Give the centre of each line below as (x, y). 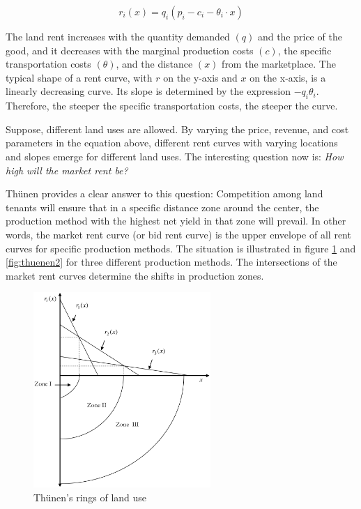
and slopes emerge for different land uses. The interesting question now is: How (175, 156)
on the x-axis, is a (288, 77)
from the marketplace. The (279, 64)
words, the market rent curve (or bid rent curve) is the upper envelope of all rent (178, 234)
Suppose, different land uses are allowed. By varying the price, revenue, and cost (177, 129)
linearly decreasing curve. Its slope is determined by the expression (148, 91)
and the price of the (300, 36)
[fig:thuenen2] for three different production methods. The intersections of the (171, 262)
